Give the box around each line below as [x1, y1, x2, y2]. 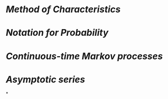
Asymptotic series [6, 73, 85, 85]
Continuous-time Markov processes [6, 50, 163, 62]
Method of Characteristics [6, 4, 121, 15]
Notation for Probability [6, 27, 109, 39]
